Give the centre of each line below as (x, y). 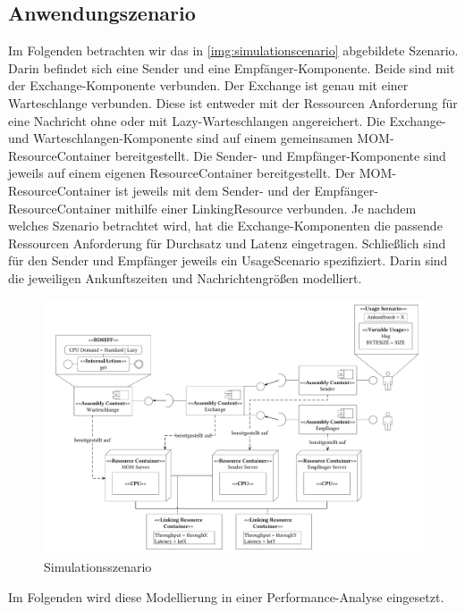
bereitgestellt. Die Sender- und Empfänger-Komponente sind (280, 155)
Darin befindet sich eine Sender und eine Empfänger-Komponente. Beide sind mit (232, 67)
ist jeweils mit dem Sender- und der (212, 190)
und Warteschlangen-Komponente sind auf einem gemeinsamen (181, 138)
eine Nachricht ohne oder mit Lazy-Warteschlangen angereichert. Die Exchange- (227, 120)
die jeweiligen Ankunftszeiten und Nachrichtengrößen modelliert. (185, 277)
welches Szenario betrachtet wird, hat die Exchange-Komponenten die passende (225, 226)
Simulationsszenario (98, 566)
